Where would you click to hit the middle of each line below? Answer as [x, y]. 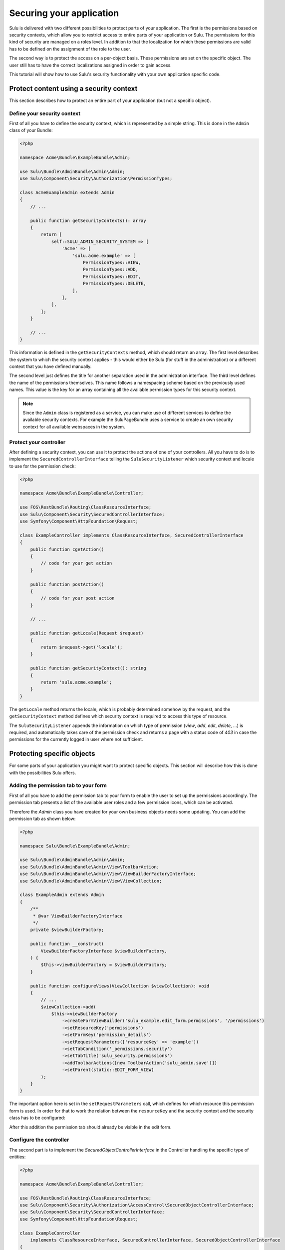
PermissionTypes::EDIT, [112, 276]
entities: [17, 1157]
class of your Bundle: [31, 130]
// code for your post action [78, 598]
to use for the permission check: [42, 466]
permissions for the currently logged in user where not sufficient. [76, 739]
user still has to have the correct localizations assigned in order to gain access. [90, 65]
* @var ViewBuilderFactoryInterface [78, 916]
